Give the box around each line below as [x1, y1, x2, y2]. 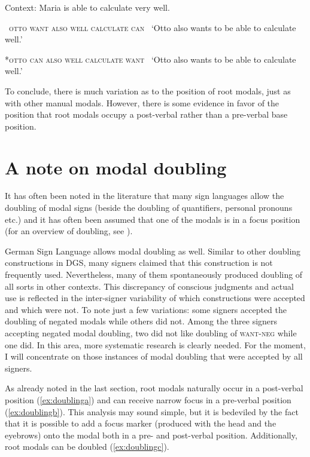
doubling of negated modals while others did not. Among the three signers [5, 315, 278, 327]
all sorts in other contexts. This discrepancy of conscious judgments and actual [5, 280, 294, 292]
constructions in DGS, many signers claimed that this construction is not [5, 256, 273, 269]
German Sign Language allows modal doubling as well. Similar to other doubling [5, 244, 301, 257]
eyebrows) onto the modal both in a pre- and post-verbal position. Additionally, [5, 428, 297, 441]
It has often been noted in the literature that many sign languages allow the [5, 189, 284, 202]
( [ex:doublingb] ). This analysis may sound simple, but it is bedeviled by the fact [5, 405, 299, 418]
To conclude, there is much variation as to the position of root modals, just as [5, 84, 291, 97]
